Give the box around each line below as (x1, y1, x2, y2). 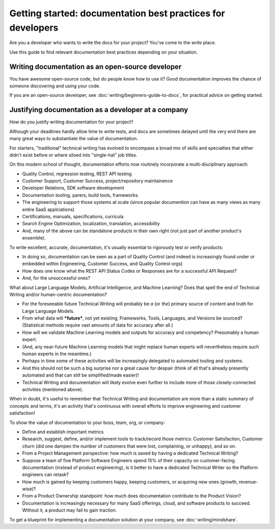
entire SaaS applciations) (22, 206, 75, 213)
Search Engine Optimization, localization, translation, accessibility (22, 221, 160, 227)
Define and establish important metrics (22, 429, 104, 435)
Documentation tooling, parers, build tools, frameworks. (22, 192, 140, 198)
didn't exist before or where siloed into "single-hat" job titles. (9, 152, 137, 158)
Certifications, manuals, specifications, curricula (22, 214, 124, 220)
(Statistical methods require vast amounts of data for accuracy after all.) (22, 322, 173, 328)
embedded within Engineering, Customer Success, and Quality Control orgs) (22, 260, 183, 267)
